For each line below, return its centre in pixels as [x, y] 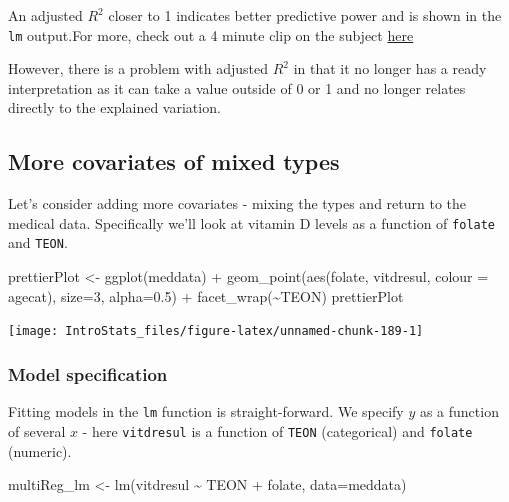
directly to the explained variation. [114, 107]
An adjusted [45, 15]
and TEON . [38, 242]
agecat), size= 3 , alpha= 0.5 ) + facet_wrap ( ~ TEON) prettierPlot [206, 295]
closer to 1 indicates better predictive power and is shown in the [305, 15]
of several [37, 430]
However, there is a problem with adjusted [138, 68]
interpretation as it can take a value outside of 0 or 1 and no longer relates [237, 87]
